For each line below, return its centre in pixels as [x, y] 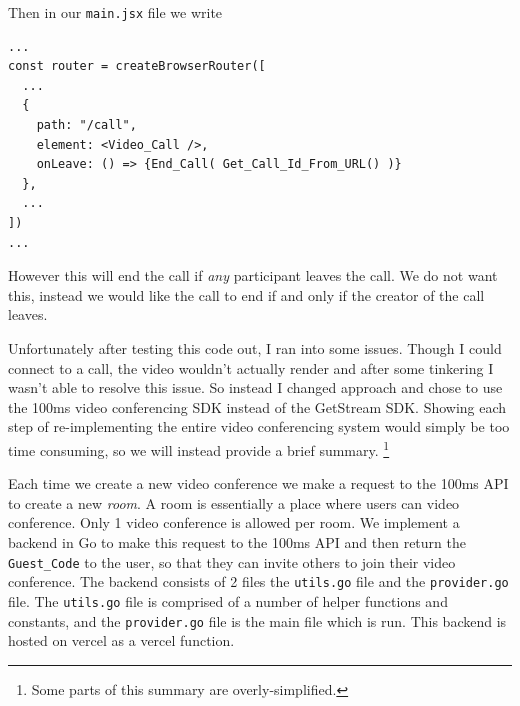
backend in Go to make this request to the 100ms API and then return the [237, 541]
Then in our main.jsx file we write [115, 12]
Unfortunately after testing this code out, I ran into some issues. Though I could [255, 347]
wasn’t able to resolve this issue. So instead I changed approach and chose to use [255, 387]
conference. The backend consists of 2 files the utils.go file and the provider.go [258, 581]
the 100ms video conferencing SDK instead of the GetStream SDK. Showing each [257, 406]
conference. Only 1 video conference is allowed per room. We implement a [234, 522]
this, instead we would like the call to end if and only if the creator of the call [246, 294]
